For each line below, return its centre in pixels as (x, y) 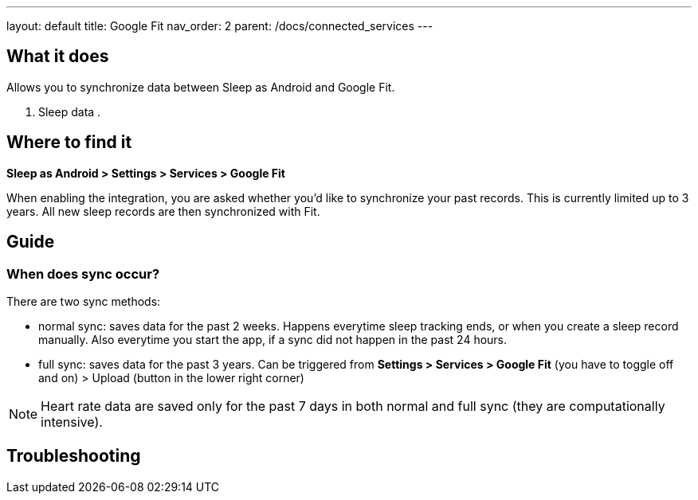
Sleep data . (70, 111)
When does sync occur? (83, 273)
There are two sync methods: (84, 301)
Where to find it (69, 143)
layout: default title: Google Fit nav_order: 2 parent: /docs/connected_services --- (220, 26)
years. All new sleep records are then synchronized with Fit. (163, 211)
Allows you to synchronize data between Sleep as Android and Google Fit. (201, 87)
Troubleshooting (74, 456)
